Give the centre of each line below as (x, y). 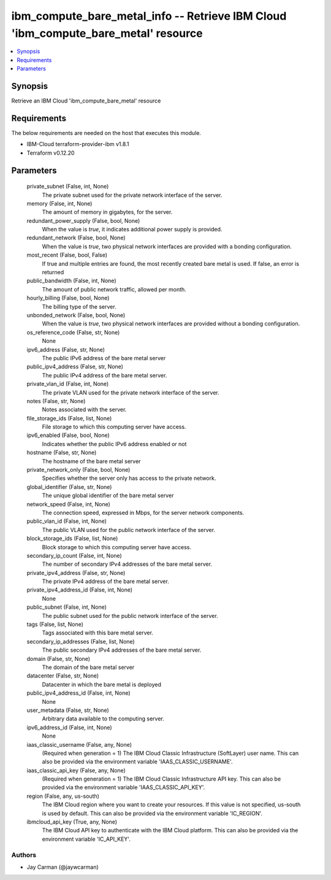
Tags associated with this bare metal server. (97, 633)
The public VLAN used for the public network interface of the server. (129, 530)
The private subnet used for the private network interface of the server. (132, 195)
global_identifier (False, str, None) (69, 487)
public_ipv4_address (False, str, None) (75, 367)
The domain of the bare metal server (88, 667)
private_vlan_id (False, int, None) (68, 384)
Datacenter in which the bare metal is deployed (102, 684)
